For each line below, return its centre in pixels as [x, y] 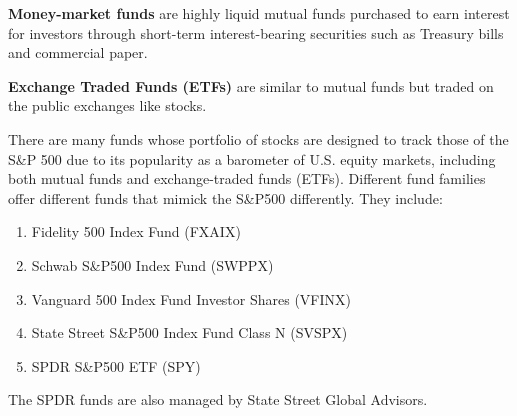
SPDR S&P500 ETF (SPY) [116, 365]
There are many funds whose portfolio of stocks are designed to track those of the [258, 138]
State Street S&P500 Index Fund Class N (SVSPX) [189, 332]
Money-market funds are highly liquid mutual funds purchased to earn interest [259, 13]
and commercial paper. [78, 52]
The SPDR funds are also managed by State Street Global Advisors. [218, 399]
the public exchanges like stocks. [107, 105]
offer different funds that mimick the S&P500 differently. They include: [225, 197]
